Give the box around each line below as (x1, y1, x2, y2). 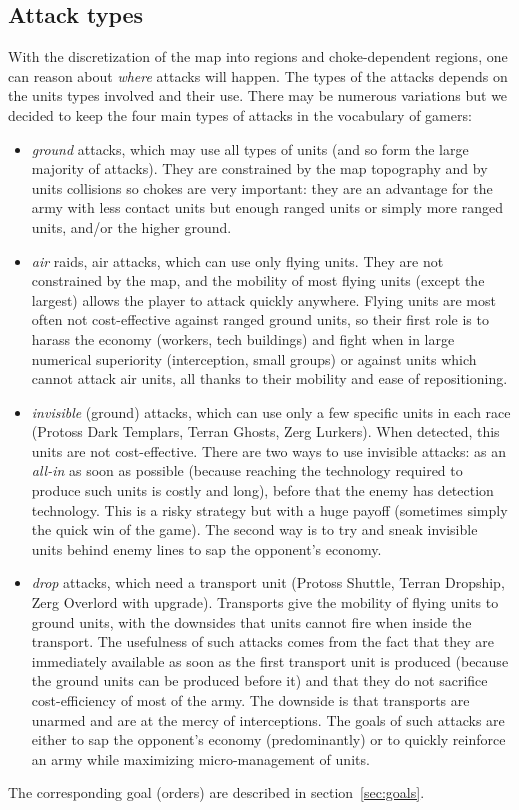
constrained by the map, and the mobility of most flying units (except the (31, 270, 485, 291)
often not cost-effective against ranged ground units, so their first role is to (31, 309, 489, 330)
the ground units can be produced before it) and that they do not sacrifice (31, 670, 488, 691)
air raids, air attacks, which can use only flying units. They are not (31, 250, 444, 271)
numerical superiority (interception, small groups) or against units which (31, 348, 477, 369)
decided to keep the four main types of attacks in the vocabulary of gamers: (8, 104, 472, 125)
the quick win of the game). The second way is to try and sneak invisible (31, 519, 478, 540)
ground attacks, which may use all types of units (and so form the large (31, 138, 469, 159)
